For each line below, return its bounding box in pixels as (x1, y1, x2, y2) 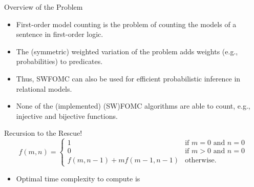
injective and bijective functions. (16, 110, 118, 121)
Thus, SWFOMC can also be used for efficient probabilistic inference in (16, 73, 241, 84)
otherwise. (185, 157, 217, 164)
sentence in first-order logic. (16, 29, 103, 39)
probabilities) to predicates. (16, 56, 103, 67)
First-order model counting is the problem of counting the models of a (16, 18, 237, 29)
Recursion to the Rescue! (4, 128, 82, 138)
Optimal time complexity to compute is (16, 173, 140, 183)
